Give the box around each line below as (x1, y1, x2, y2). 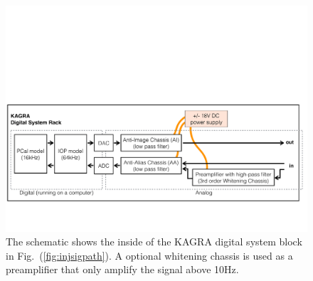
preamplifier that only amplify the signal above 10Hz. (6, 262, 239, 277)
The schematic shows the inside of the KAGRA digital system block (6, 234, 302, 249)
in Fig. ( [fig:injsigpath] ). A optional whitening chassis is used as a (6, 248, 293, 263)
